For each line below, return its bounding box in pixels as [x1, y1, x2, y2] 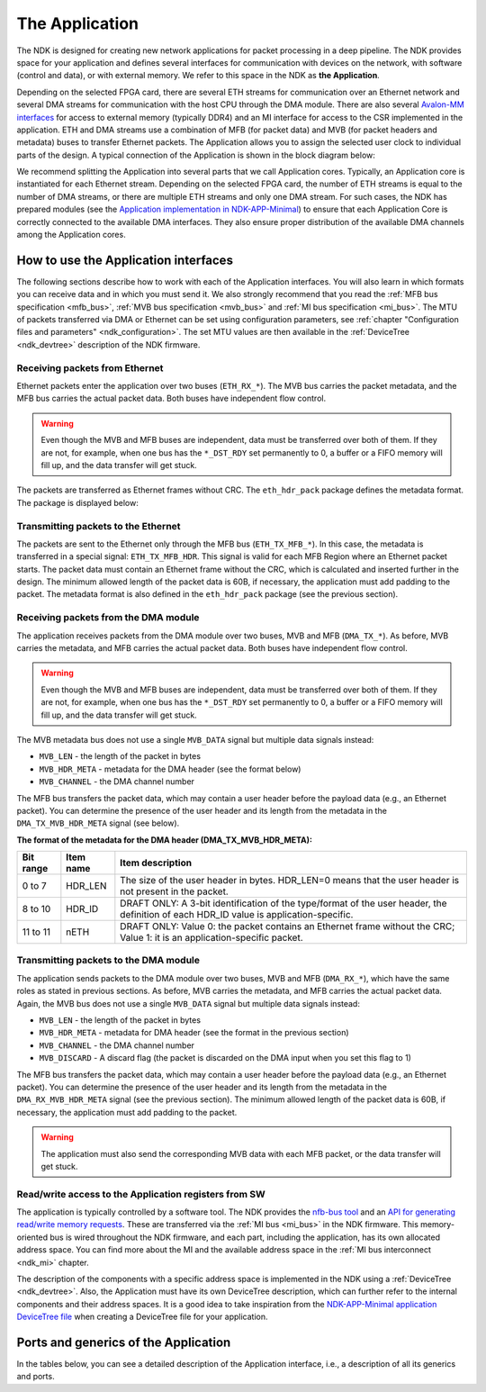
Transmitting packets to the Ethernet [16, 520, 181, 532]
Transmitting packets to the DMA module [16, 954, 200, 967]
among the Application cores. [16, 230, 126, 240]
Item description [120, 856, 193, 869]
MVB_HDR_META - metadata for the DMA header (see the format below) [39, 764, 301, 774]
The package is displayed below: [16, 497, 139, 508]
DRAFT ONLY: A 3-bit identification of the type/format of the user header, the [120, 897, 447, 909]
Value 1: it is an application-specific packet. [120, 932, 303, 945]
